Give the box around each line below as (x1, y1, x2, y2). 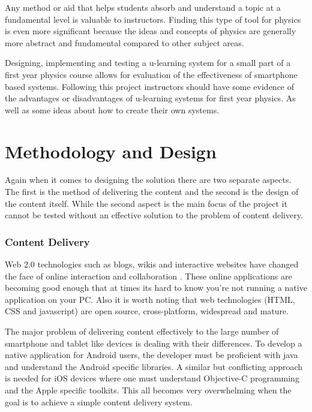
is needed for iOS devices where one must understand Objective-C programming (5, 372, 299, 384)
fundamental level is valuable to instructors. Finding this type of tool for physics (5, 13, 301, 25)
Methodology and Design (5, 139, 217, 163)
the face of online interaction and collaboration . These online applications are (5, 269, 292, 282)
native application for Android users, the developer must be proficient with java (5, 348, 298, 361)
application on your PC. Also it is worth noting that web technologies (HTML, (5, 293, 295, 305)
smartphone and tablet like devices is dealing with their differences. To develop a (5, 336, 302, 349)
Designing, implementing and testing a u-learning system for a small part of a (5, 56, 291, 69)
